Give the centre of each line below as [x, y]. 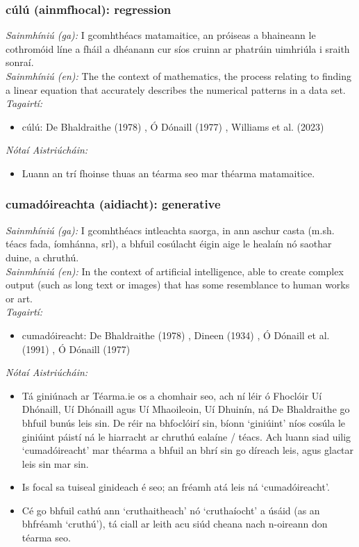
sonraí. [20, 62]
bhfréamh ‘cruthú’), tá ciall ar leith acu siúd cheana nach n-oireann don [175, 524]
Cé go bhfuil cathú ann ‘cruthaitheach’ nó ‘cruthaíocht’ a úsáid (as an [171, 510]
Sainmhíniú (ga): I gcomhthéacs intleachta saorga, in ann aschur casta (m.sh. [170, 230]
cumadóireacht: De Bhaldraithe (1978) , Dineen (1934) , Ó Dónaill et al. [176, 335]
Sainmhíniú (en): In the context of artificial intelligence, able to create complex [175, 271]
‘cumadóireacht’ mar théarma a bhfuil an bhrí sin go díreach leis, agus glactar [188, 450]
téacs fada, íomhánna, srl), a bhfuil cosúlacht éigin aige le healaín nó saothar [169, 244]
